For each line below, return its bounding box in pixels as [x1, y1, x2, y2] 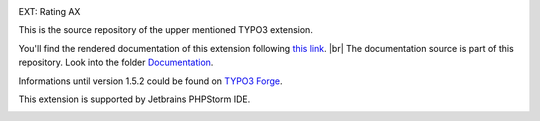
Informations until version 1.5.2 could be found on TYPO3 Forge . [18, 75, 284, 87]
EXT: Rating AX [18, 6, 81, 17]
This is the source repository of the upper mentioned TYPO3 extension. [18, 24, 314, 36]
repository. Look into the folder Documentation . [18, 56, 214, 69]
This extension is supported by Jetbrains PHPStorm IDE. [18, 93, 251, 105]
